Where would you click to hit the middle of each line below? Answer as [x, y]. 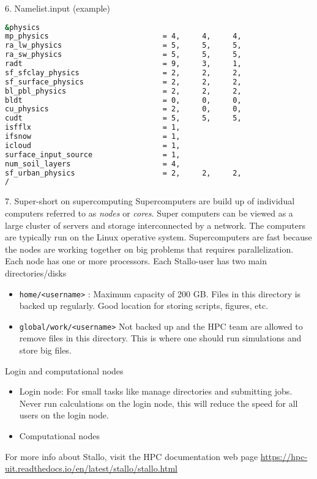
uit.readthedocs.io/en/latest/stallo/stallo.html [91, 468]
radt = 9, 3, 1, [123, 64]
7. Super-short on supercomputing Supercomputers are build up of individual [150, 201]
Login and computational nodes [64, 370]
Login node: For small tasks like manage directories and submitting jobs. [156, 391]
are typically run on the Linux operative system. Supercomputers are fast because [158, 237]
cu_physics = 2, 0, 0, [123, 109]
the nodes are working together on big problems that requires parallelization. [149, 249]
